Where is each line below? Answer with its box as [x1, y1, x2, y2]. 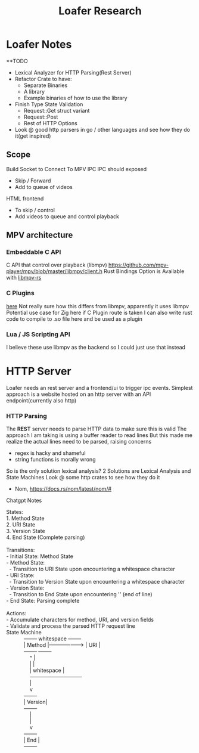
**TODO [6, 57, 28, 64]
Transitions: [6, 547, 35, 554]
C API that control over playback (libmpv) [6, 261, 107, 269]
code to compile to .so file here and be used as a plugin [6, 315, 143, 323]
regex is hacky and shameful [14, 450, 86, 457]
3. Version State [6, 528, 46, 535]
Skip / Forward [14, 177, 51, 184]
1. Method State [6, 515, 45, 522]
